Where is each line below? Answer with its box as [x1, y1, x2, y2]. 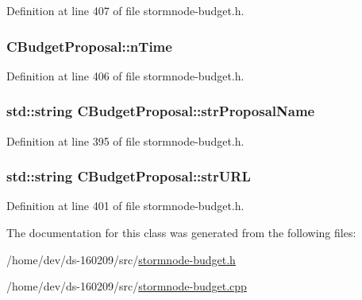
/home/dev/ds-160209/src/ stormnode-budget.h [6, 251, 236, 267]
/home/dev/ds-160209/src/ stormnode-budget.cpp [6, 278, 247, 294]
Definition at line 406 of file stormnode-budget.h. [6, 67, 245, 84]
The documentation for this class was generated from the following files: [6, 224, 356, 241]
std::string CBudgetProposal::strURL [6, 166, 251, 186]
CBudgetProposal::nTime [6, 36, 172, 56]
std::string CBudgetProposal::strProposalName [6, 101, 315, 121]
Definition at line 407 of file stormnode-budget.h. [6, 2, 245, 18]
